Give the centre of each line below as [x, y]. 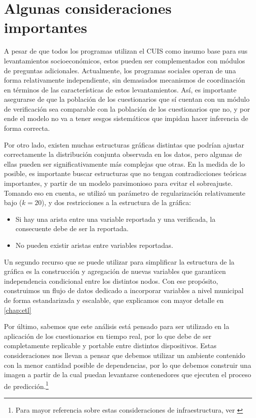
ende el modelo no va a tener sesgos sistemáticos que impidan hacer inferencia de [126, 118]
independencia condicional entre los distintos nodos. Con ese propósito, [111, 281]
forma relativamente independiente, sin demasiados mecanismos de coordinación [125, 80]
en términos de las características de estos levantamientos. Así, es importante [120, 89]
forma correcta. [27, 128]
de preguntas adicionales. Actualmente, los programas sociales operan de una [120, 70]
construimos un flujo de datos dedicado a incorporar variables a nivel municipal [124, 290]
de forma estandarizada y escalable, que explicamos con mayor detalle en [114, 300]
